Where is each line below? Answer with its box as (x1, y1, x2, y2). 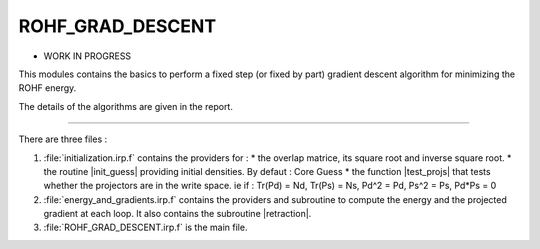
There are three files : (18, 133, 108, 145)
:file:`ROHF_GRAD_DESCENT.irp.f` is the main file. (43, 221, 248, 234)
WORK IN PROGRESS (43, 50, 132, 62)
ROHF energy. (18, 82, 77, 94)
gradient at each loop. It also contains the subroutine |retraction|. (43, 208, 312, 220)
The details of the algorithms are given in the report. (18, 100, 234, 112)
